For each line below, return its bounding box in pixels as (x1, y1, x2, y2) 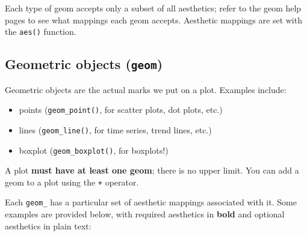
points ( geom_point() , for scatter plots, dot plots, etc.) (19, 103, 223, 116)
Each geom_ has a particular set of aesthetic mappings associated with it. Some (5, 196, 297, 208)
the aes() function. (5, 25, 76, 38)
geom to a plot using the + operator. (5, 175, 139, 188)
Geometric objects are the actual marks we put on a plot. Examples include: (5, 83, 287, 95)
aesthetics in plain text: (5, 219, 91, 232)
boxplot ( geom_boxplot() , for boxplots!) (19, 144, 169, 156)
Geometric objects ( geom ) (5, 55, 163, 73)
